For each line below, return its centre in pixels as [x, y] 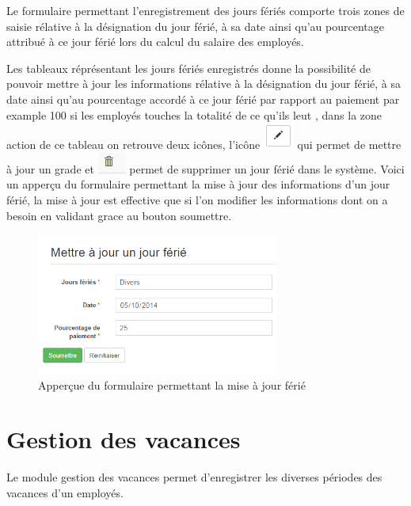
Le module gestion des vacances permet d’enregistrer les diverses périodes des [194, 477]
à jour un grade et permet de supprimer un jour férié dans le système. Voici [205, 168]
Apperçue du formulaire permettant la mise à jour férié [172, 384]
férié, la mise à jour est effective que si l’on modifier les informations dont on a [197, 199]
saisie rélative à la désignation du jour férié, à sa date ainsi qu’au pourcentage [195, 26]
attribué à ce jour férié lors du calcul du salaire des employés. [155, 42]
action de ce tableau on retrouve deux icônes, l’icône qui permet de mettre [204, 145]
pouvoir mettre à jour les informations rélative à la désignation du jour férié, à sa [204, 84]
